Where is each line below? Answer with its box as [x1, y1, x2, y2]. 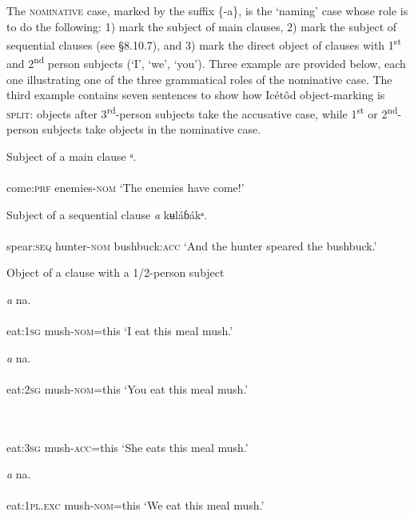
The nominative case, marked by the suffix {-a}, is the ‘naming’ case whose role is [6, 2, 408, 18]
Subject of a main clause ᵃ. [6, 147, 137, 164]
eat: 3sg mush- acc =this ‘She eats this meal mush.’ [6, 438, 249, 455]
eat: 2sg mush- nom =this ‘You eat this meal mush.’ [6, 380, 249, 397]
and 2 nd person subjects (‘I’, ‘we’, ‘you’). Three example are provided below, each [6, 53, 406, 72]
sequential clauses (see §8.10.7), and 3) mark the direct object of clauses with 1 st [6, 34, 401, 53]
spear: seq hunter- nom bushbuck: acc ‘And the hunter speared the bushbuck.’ [6, 237, 377, 254]
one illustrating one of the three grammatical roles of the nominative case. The [6, 70, 392, 87]
